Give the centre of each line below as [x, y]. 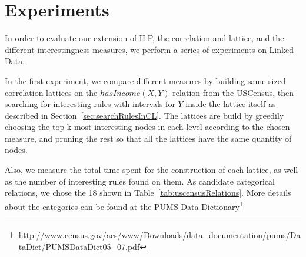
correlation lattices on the [51, 92]
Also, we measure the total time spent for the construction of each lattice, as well [152, 170]
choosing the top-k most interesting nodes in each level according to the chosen [147, 127]
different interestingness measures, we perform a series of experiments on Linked [149, 49]
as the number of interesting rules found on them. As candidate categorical [140, 181]
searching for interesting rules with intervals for [90, 104]
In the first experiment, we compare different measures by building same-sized [145, 80]
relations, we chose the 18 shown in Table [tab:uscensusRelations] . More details [148, 193]
